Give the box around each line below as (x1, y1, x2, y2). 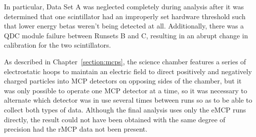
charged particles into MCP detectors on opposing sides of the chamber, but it (4, 76, 242, 86)
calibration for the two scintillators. (4, 40, 111, 50)
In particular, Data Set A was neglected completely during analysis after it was (4, 1, 244, 11)
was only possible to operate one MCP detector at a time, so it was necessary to (4, 85, 247, 95)
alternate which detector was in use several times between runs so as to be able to (4, 95, 253, 105)
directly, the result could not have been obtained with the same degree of (4, 114, 225, 124)
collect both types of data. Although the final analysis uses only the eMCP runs (4, 104, 246, 114)
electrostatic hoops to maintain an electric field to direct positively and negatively (4, 66, 252, 76)
